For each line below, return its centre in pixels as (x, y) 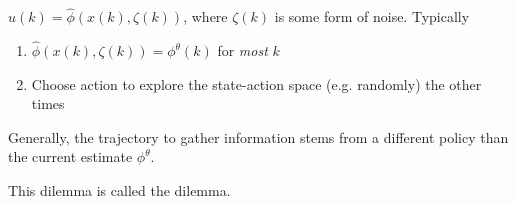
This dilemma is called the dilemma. (119, 190)
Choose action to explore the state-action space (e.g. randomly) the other (256, 83)
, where (205, 16)
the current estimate (70, 156)
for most (242, 50)
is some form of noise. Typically (372, 16)
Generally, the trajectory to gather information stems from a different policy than (258, 136)
